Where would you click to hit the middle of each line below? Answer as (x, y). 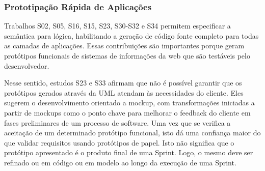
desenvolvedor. (27, 65)
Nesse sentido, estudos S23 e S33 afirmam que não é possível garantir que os (123, 83)
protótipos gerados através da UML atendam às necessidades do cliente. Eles (124, 92)
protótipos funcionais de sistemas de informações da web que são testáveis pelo (127, 55)
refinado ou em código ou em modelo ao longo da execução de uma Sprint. (120, 162)
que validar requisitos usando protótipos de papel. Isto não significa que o (119, 142)
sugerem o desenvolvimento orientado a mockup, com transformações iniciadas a (129, 103)
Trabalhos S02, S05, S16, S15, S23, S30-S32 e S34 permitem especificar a (117, 26)
